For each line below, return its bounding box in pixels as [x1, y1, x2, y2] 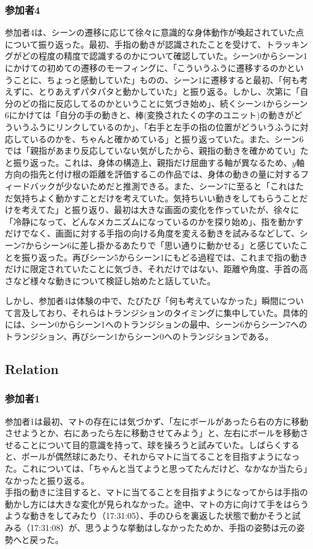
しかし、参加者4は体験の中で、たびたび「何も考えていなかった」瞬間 [5, 294, 279, 307]
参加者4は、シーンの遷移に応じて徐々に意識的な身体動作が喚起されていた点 [5, 26, 304, 39]
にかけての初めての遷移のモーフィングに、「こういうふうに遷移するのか [5, 62, 287, 74]
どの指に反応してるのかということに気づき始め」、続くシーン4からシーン [21, 97, 308, 109]
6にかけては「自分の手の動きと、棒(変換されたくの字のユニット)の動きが [5, 109, 294, 121]
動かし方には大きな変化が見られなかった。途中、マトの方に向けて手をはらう [5, 497, 309, 510]
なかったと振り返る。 [5, 474, 89, 486]
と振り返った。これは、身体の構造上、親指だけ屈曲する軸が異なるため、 [5, 156, 292, 168]
